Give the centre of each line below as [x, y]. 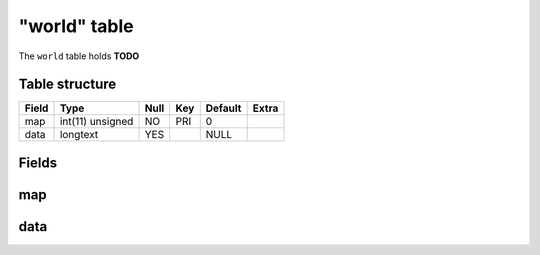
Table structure [67, 84]
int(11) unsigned [96, 122]
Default [223, 108]
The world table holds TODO [79, 56]
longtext [79, 135]
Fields [38, 162]
